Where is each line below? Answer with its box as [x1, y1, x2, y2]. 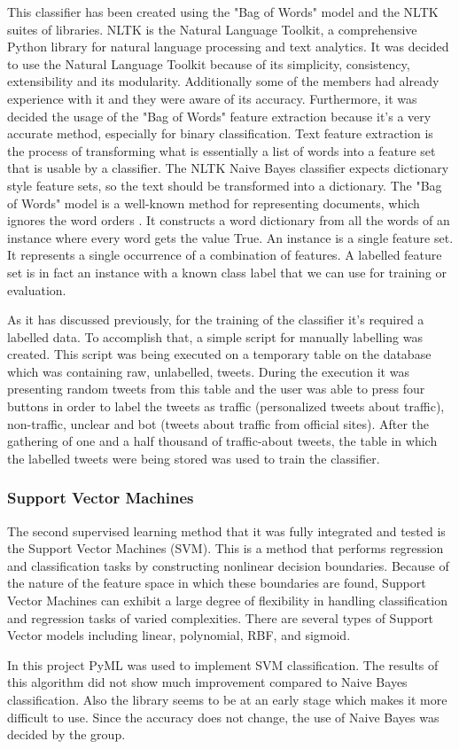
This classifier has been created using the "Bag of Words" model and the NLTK [7, 3, 439, 20]
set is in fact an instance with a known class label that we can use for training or [7, 262, 447, 281]
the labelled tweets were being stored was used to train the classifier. [7, 449, 380, 467]
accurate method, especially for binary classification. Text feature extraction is [7, 124, 433, 143]
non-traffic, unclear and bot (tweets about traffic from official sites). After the [7, 414, 430, 433]
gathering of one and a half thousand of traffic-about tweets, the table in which [7, 432, 438, 450]
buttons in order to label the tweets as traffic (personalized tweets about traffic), [7, 397, 445, 416]
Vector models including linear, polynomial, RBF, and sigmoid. [7, 626, 351, 644]
